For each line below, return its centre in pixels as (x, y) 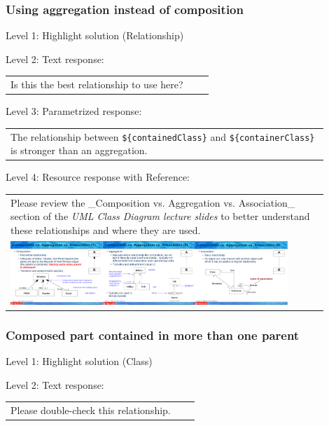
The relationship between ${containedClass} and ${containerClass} (163, 136)
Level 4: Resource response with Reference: (98, 177)
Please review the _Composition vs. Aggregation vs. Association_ (153, 202)
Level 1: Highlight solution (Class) (79, 361)
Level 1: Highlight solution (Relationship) (95, 35)
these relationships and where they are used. (106, 229)
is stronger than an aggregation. (79, 150)
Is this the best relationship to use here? (97, 84)
